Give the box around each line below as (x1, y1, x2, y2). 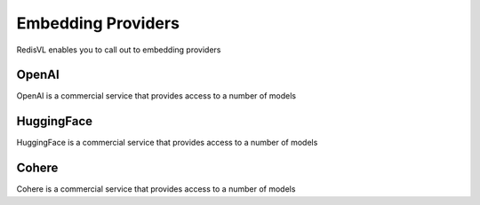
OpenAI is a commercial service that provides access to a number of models (16, 91, 297, 101)
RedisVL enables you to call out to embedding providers (16, 44, 221, 55)
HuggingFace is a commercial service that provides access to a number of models (16, 138, 318, 148)
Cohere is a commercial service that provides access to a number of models (16, 184, 296, 194)
